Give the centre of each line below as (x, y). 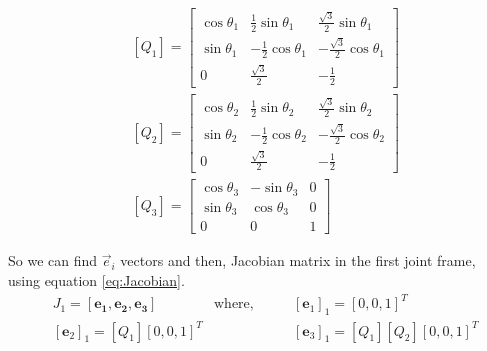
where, (234, 304)
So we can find (53, 260)
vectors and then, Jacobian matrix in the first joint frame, (298, 260)
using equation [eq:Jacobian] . (96, 280)
